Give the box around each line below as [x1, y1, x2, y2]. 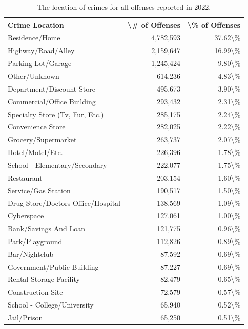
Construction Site [8, 287, 63, 297]
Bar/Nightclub [8, 248, 54, 259]
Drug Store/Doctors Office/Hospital [8, 198, 120, 208]
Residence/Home [8, 32, 60, 43]
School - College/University [8, 299, 94, 310]
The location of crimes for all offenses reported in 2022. [37, 2, 211, 12]
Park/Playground [8, 235, 63, 246]
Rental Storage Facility [8, 274, 80, 284]
